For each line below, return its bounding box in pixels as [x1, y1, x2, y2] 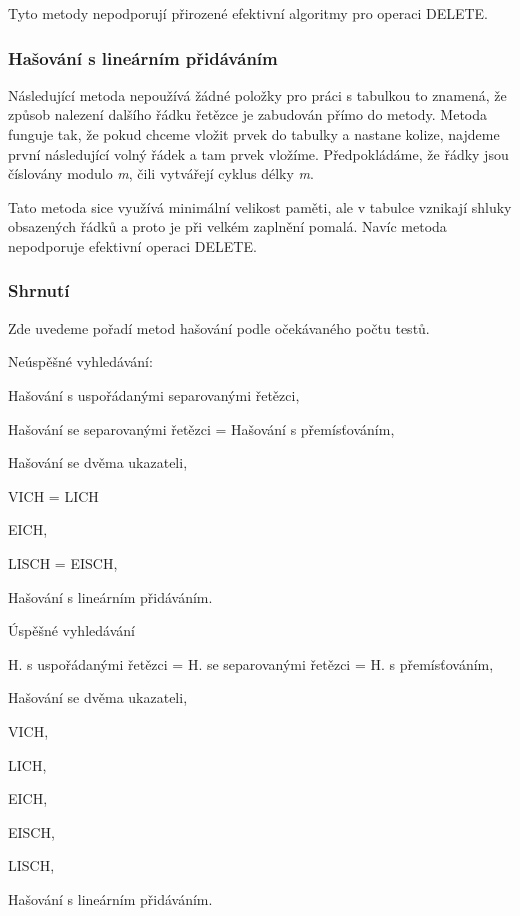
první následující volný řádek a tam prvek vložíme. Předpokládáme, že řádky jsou [8, 143, 509, 164]
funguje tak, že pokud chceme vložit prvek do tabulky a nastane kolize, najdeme [8, 124, 500, 144]
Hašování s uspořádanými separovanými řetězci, [8, 384, 300, 405]
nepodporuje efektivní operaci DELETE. [8, 235, 257, 256]
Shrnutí [8, 278, 70, 303]
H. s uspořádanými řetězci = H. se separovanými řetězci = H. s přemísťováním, [8, 653, 494, 674]
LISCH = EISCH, [8, 552, 118, 573]
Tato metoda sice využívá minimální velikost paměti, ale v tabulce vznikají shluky [8, 196, 512, 217]
